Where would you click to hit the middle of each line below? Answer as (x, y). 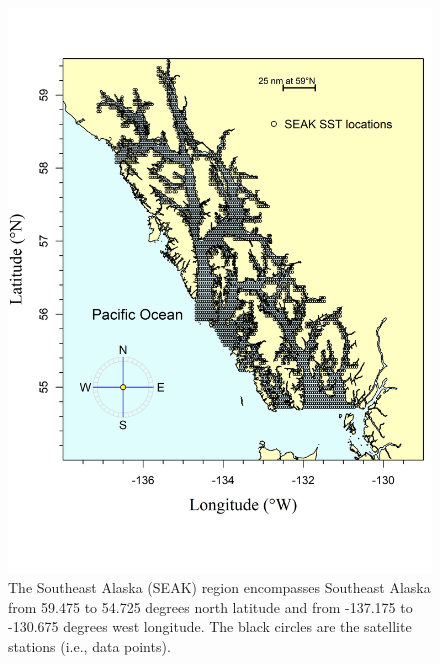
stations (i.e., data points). (89, 645)
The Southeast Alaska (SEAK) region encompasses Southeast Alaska (219, 586)
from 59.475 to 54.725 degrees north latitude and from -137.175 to (210, 606)
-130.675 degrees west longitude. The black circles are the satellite (210, 626)
